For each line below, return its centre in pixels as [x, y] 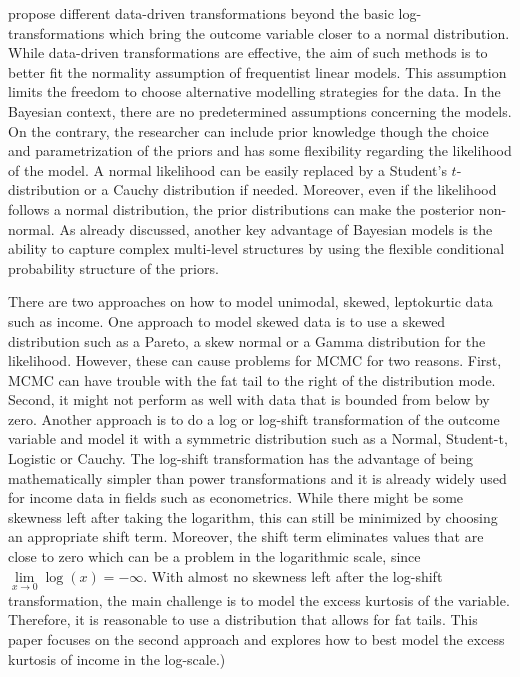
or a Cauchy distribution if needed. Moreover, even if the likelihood [290, 189]
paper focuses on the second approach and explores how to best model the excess [256, 639]
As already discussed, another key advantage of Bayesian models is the [276, 228]
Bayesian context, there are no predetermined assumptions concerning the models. [260, 110]
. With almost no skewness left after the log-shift [293, 575]
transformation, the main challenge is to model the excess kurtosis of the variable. [259, 599]
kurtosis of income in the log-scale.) [117, 658]
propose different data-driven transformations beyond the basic [201, 13]
